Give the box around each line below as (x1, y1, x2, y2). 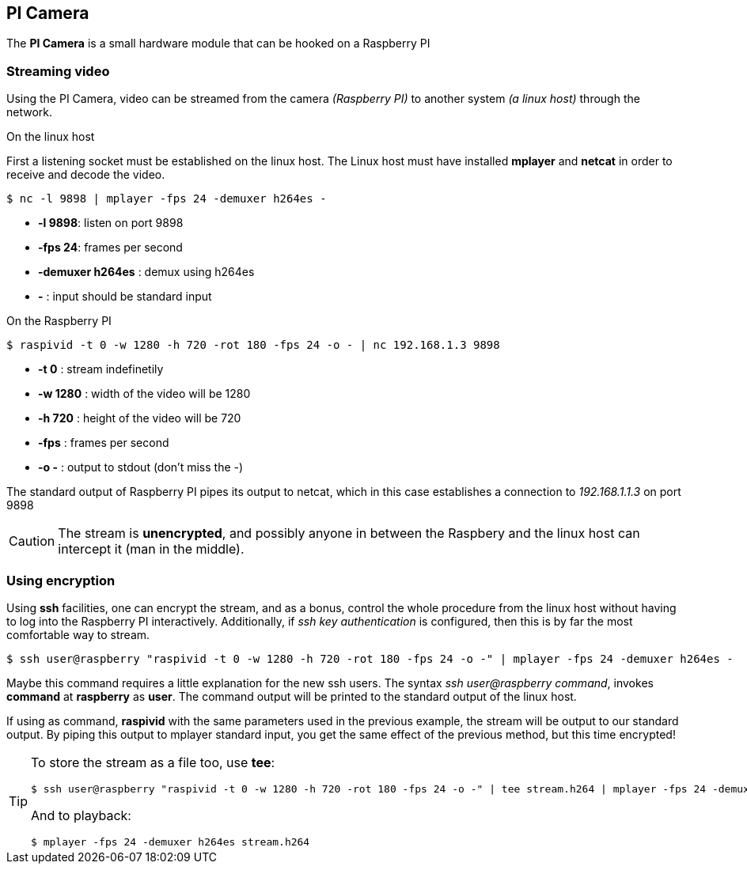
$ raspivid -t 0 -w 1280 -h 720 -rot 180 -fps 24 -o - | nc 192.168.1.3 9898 (6, 339, 500, 352)
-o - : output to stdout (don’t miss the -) (38, 460, 244, 475)
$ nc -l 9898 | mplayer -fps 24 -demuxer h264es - (6, 192, 327, 206)
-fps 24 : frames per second (38, 240, 183, 255)
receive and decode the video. (6, 168, 165, 182)
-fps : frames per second (38, 436, 169, 450)
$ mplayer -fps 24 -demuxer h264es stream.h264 (31, 835, 310, 848)
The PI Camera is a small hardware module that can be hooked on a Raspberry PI (6, 36, 430, 51)
